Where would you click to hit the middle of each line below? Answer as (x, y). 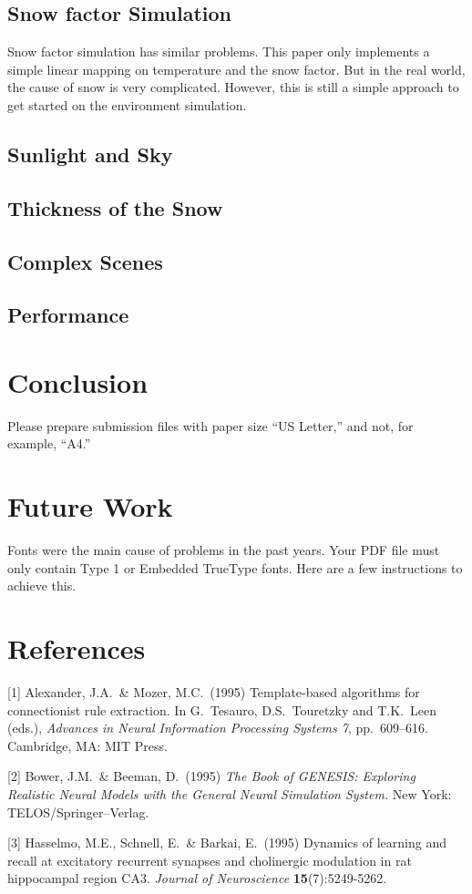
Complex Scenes (85, 261)
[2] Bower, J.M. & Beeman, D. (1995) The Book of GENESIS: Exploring (211, 776)
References (77, 648)
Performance (68, 315)
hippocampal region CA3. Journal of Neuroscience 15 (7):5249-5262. (197, 878)
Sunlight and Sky (90, 154)
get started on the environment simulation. (127, 104)
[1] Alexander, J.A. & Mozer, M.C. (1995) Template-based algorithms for (214, 692)
